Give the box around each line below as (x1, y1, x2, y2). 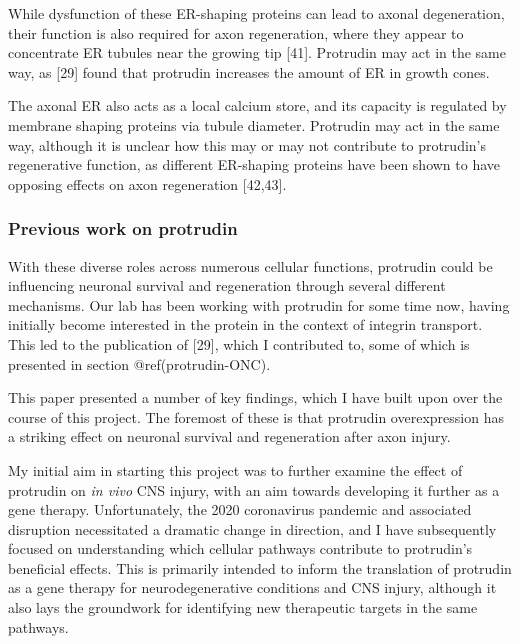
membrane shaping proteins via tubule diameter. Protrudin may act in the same (8, 114, 500, 135)
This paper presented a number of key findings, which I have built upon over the (8, 387, 503, 408)
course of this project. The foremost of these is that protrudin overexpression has (8, 406, 504, 427)
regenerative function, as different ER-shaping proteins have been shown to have (8, 154, 501, 175)
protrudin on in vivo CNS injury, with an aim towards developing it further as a (8, 479, 500, 500)
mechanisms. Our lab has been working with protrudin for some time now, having (8, 294, 510, 315)
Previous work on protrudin (8, 216, 238, 241)
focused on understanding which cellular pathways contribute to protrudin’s (8, 538, 473, 559)
